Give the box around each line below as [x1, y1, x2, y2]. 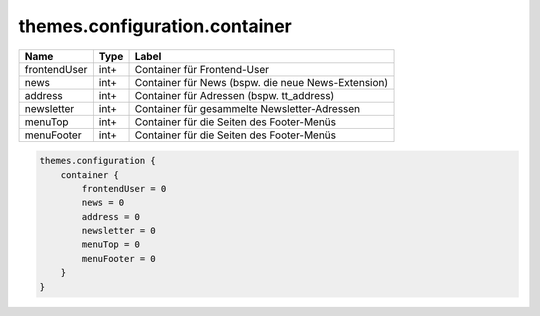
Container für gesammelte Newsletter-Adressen [134, 101, 361, 115]
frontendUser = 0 [81, 183, 167, 194]
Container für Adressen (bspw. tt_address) [134, 88, 335, 102]
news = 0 [81, 197, 125, 209]
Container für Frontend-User [134, 62, 270, 76]
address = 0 [81, 211, 140, 222]
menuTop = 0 [81, 239, 140, 250]
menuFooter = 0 [81, 253, 157, 264]
